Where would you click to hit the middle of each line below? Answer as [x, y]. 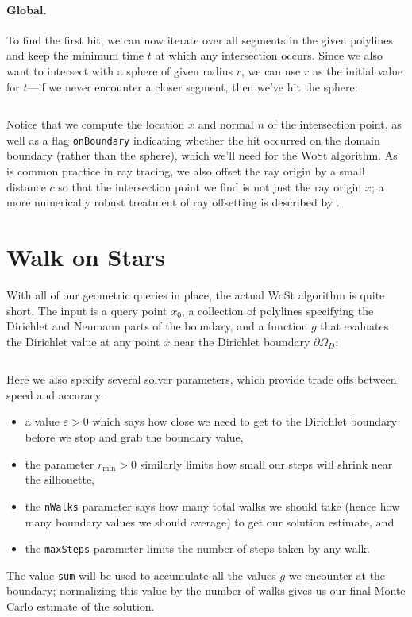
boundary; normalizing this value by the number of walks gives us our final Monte [206, 590]
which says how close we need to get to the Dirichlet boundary [245, 421]
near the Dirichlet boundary [242, 341]
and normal [226, 124]
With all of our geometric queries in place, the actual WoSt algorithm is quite [196, 294]
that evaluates [354, 326]
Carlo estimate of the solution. [81, 606]
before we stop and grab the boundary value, [134, 437]
